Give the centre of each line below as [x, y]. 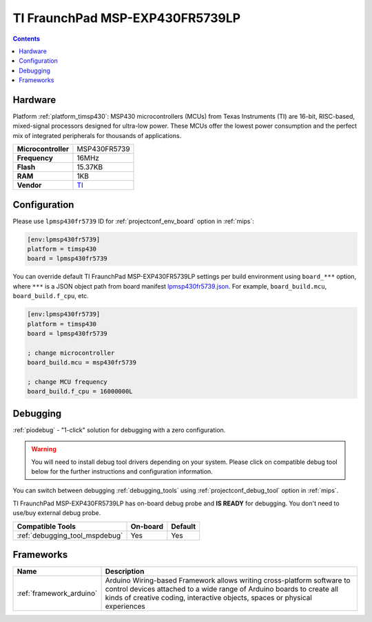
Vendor [29, 185]
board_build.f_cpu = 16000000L [80, 391]
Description [125, 572]
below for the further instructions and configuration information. [122, 472]
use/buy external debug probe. [57, 513]
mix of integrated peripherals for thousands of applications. [97, 135]
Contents [27, 39]
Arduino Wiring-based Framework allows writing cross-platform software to [228, 581]
